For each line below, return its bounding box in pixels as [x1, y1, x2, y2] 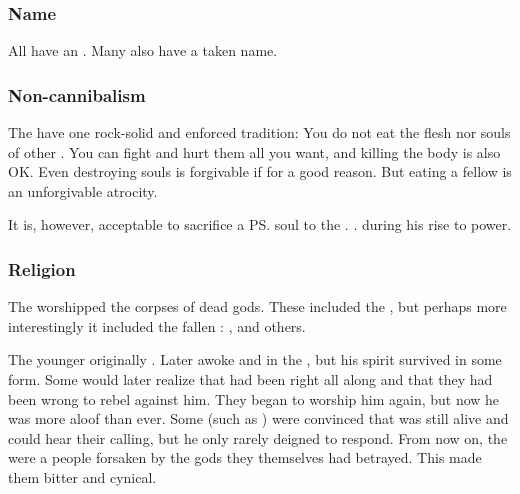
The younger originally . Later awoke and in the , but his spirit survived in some [8, 349, 502, 370]
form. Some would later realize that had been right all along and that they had [8, 369, 493, 389]
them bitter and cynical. [8, 466, 157, 487]
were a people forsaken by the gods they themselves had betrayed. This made [8, 447, 482, 468]
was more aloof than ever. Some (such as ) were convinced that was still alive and [8, 408, 509, 429]
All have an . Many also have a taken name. [8, 40, 278, 61]
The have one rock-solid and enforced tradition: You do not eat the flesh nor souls [8, 122, 511, 143]
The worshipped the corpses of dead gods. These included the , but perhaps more [8, 296, 507, 317]
